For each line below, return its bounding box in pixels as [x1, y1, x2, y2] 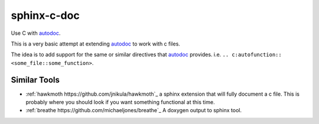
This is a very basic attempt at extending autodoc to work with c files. [11, 40, 180, 47]
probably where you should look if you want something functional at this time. [25, 99, 215, 106]
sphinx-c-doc [11, 9, 80, 22]
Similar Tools [11, 74, 60, 85]
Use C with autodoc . [11, 30, 61, 37]
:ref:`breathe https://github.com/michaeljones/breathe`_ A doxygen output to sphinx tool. [25, 107, 242, 114]
